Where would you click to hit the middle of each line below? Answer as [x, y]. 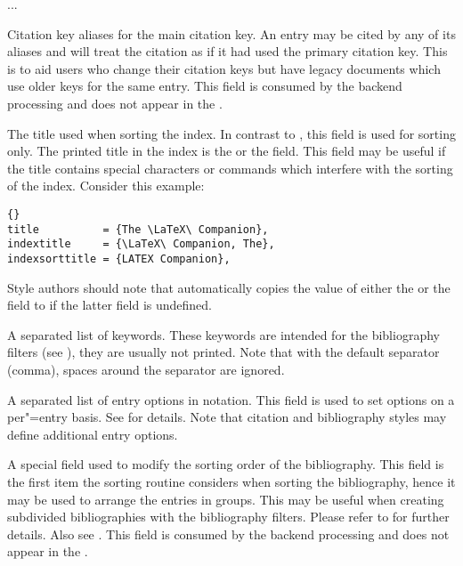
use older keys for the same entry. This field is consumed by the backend [205, 86]
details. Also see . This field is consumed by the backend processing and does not [228, 534]
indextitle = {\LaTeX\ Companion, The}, [141, 244]
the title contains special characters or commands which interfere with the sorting [230, 168]
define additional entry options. [93, 434]
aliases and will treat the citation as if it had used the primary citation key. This [227, 51]
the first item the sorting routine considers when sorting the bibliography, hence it [231, 481]
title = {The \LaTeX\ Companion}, [138, 229]
